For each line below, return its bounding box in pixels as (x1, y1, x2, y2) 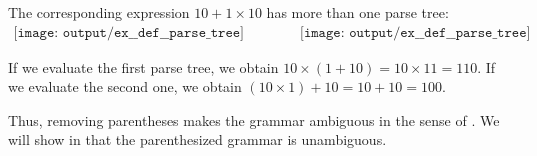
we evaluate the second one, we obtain (8, 76, 242, 97)
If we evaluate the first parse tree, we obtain (8, 56, 279, 77)
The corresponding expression (8, 2, 190, 22)
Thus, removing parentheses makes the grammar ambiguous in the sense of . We (8, 109, 500, 130)
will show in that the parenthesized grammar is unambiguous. (8, 129, 387, 150)
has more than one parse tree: (266, 2, 449, 22)
